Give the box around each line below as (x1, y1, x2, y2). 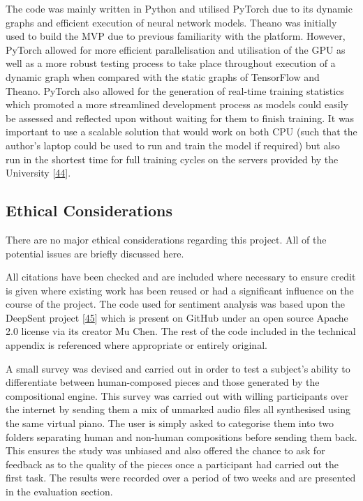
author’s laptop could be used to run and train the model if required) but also (6, 137, 340, 152)
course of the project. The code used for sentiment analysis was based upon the (6, 297, 345, 311)
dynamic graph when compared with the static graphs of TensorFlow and (6, 69, 320, 84)
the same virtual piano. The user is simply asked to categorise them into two (6, 416, 334, 431)
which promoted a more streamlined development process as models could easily (6, 97, 348, 112)
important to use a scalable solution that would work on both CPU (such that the (6, 124, 357, 139)
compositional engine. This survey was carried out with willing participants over (6, 388, 348, 403)
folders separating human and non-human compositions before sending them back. (6, 429, 357, 444)
